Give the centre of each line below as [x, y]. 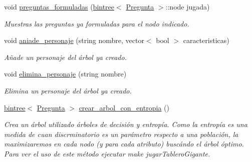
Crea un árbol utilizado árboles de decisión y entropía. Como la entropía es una [126, 124]
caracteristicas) [206, 40]
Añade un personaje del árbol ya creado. [65, 57]
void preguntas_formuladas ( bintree [59, 6]
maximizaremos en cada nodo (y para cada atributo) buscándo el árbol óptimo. [124, 144]
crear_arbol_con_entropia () [124, 107]
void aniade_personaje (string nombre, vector [74, 40]
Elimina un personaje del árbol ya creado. [68, 90]
